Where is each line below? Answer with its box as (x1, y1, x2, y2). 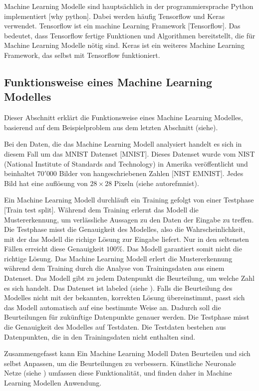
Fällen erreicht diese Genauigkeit (4, 243, 104, 254)
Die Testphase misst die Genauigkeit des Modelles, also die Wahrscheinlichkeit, (4, 224, 246, 234)
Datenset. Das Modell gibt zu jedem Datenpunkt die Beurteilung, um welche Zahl (4, 273, 255, 283)
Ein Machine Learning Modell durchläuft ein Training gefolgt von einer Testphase (4, 195, 254, 205)
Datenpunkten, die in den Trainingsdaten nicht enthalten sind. (4, 331, 196, 342)
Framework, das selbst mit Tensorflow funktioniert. (4, 49, 160, 60)
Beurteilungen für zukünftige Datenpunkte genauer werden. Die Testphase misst (4, 312, 250, 322)
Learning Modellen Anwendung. (4, 378, 102, 388)
